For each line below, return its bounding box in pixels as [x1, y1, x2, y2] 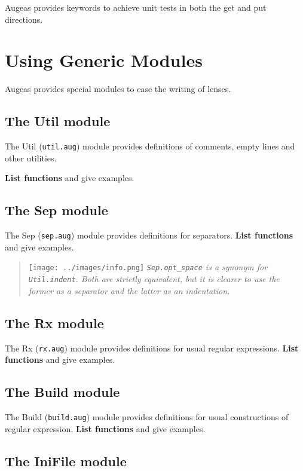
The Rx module [5, 313, 104, 332]
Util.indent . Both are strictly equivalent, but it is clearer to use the [28, 273, 280, 285]
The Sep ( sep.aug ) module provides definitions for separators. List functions [5, 229, 293, 241]
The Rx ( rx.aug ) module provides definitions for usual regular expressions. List [5, 341, 299, 354]
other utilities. [5, 151, 57, 164]
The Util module [5, 112, 111, 130]
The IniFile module [5, 451, 127, 470]
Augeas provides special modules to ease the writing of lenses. [5, 82, 231, 95]
